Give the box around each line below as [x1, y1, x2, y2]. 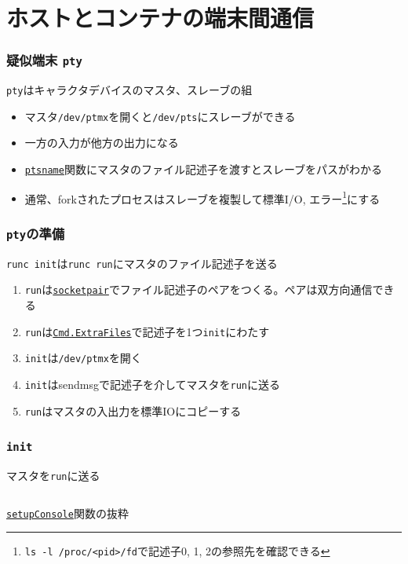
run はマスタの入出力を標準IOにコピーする [24, 402, 242, 419]
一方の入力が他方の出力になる [24, 134, 179, 151]
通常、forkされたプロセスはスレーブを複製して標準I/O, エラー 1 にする [24, 188, 381, 207]
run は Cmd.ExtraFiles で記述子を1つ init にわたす [24, 323, 270, 339]
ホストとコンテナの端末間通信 [6, 2, 315, 34]
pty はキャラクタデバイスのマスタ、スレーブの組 [6, 82, 253, 98]
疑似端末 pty [6, 50, 82, 70]
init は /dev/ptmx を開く [24, 350, 142, 366]
